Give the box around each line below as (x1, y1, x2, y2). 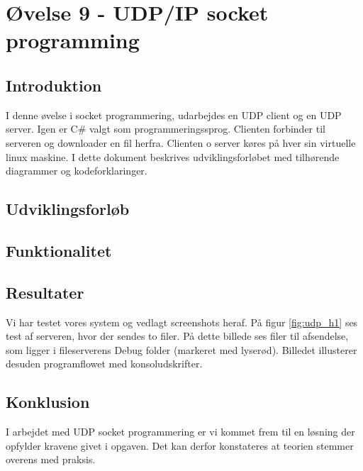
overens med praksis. (6, 452, 96, 467)
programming (6, 26, 140, 55)
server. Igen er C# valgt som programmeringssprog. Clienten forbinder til (6, 121, 325, 136)
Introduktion (6, 74, 102, 96)
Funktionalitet (6, 239, 112, 261)
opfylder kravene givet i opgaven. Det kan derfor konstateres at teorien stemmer (6, 438, 354, 453)
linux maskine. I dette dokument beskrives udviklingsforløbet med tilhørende (6, 149, 340, 164)
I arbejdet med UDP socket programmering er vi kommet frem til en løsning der (6, 424, 355, 439)
